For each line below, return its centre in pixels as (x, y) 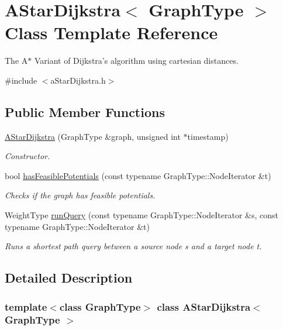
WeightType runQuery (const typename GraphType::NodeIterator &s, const (142, 215)
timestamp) (208, 136)
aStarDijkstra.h (78, 80)
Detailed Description (69, 278)
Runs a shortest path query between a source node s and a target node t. (133, 246)
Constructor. (27, 156)
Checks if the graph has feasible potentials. (80, 195)
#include (21, 80)
